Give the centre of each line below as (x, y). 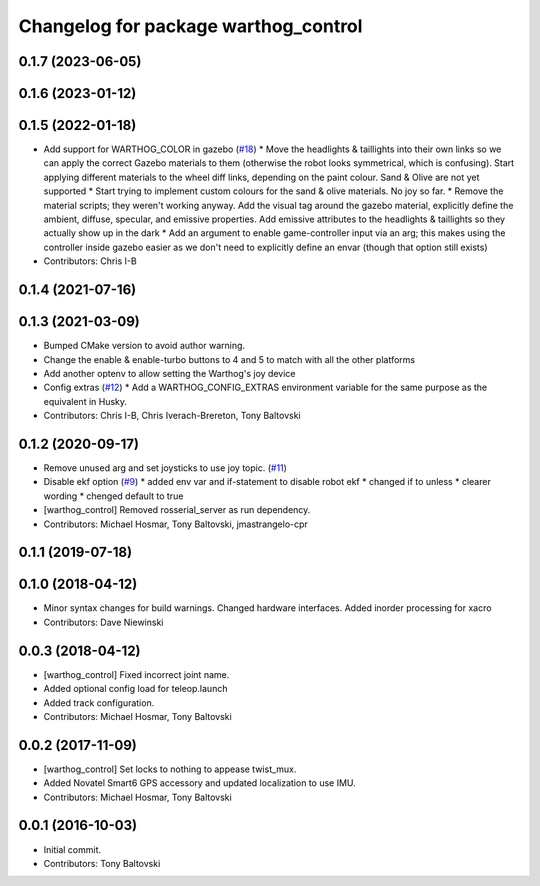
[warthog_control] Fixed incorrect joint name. (136, 674)
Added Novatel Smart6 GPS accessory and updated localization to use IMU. (200, 783)
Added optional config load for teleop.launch (135, 689)
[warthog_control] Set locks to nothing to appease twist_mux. (170, 769)
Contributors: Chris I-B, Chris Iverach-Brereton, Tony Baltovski (172, 416)
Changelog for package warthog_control (190, 26)
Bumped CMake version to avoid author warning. (144, 346)
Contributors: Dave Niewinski (103, 622)
